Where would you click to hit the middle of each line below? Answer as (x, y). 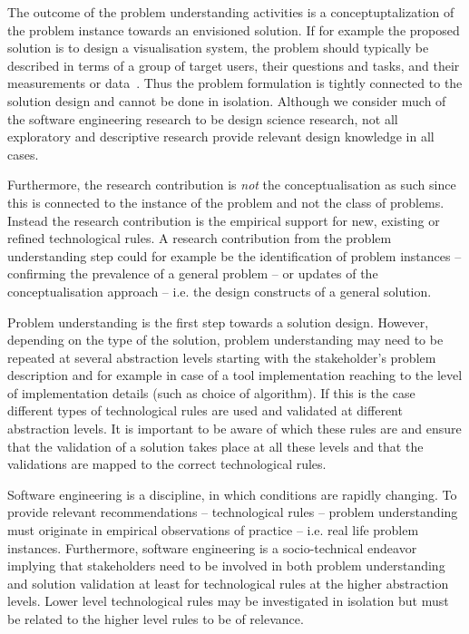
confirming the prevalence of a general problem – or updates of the (193, 273)
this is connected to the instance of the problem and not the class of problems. (226, 202)
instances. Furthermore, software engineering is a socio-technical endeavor (212, 547)
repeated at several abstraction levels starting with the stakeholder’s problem (222, 357)
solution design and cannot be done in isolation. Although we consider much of (227, 100)
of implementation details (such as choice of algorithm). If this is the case (211, 392)
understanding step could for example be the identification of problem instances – (234, 255)
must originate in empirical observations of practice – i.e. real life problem (213, 530)
